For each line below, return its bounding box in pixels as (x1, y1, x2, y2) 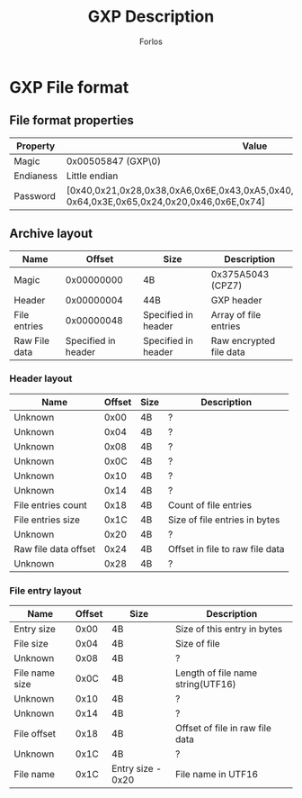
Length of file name (174, 667, 258, 679)
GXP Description (87, 6, 215, 27)
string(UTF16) (174, 678, 236, 691)
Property (16, 140, 56, 152)
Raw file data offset (13, 542, 96, 555)
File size (13, 638, 49, 650)
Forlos (138, 36, 164, 47)
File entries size (13, 513, 81, 526)
